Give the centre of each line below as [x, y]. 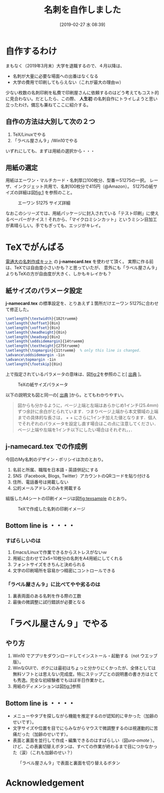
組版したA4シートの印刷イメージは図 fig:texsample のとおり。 [67, 498]
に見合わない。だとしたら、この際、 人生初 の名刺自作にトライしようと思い [82, 99]
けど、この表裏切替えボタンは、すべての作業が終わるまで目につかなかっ [85, 747]
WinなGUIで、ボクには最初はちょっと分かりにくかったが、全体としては [84, 668]
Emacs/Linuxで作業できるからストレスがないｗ [60, 552]
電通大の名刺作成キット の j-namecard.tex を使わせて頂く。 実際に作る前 [80, 261]
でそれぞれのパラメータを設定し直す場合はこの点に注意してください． [88, 424]
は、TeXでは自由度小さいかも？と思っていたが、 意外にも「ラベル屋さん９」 [82, 268]
